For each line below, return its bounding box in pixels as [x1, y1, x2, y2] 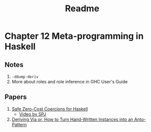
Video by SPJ [19, 111, 46, 117]
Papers [4, 93, 27, 101]
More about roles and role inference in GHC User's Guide [11, 79, 128, 84]
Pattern [11, 121, 27, 128]
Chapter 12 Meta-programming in [4, 30, 144, 42]
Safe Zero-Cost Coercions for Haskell [11, 106, 88, 112]
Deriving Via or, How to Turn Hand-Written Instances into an [11, 116, 133, 122]
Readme [65, 3, 99, 14]
